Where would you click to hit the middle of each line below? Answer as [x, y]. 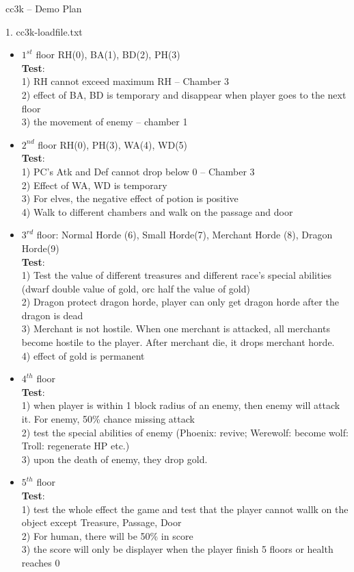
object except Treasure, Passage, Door [101, 522]
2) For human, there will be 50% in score [107, 535]
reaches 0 [41, 562]
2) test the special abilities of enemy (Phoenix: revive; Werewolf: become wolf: [185, 432]
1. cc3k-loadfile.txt [44, 31]
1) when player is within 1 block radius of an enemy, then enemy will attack [181, 405]
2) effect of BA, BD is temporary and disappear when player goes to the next [184, 94]
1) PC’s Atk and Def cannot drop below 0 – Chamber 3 [138, 171]
